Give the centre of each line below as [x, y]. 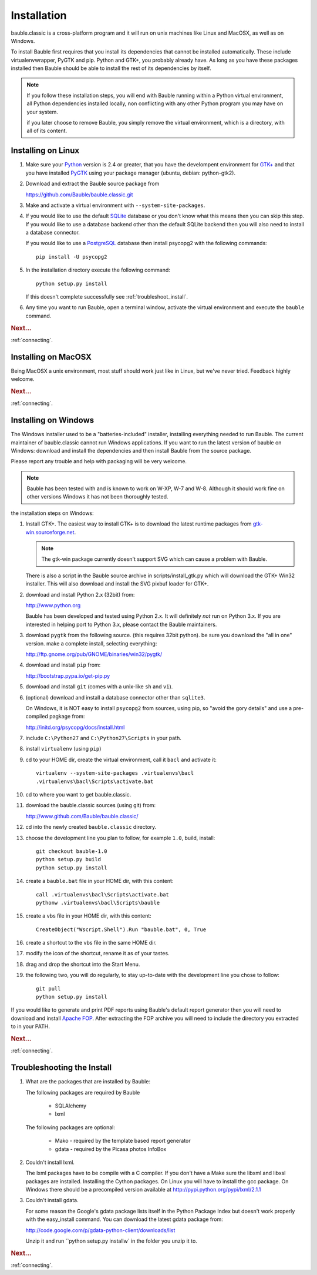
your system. [43, 112]
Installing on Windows [53, 420]
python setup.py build [69, 859]
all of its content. [47, 131]
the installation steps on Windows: [52, 513]
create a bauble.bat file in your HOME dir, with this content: [100, 881]
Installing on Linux [45, 151]
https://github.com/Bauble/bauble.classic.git [79, 195]
